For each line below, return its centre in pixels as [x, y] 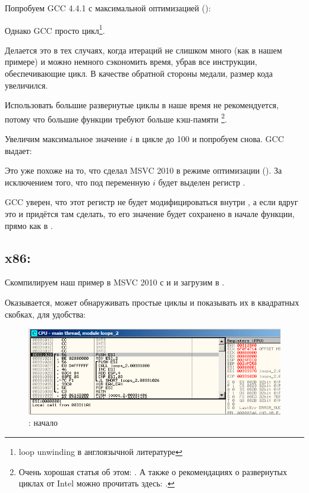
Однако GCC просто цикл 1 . [55, 29]
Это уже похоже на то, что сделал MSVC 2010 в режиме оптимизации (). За [144, 170]
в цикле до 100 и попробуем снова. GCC [210, 139]
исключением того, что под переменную [78, 182]
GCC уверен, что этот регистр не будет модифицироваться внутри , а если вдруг [152, 202]
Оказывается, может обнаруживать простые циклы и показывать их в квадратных [152, 302]
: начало [43, 423]
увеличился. [26, 85]
